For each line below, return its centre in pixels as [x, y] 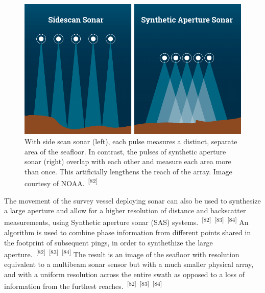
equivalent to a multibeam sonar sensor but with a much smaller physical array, [129, 264]
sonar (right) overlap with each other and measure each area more [128, 161]
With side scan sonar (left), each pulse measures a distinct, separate [131, 141]
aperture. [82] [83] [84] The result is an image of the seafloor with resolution [122, 253]
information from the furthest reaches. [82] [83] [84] [83, 285]
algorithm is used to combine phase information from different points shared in [128, 232]
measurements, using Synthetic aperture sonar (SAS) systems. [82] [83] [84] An [126, 221]
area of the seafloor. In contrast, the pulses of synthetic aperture [125, 151]
